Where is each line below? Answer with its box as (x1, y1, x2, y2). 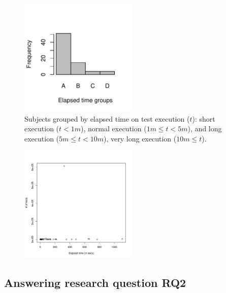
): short (192, 113, 215, 124)
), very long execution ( (104, 133, 177, 143)
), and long (187, 123, 222, 134)
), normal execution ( (81, 123, 147, 134)
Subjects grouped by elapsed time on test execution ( (24, 113, 190, 124)
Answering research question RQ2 (4, 275, 186, 290)
